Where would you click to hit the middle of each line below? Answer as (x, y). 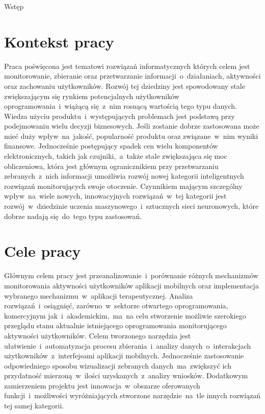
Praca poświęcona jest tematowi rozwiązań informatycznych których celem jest (127, 66)
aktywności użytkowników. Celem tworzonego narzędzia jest (98, 335)
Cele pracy (43, 251)
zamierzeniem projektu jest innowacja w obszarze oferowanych (102, 385)
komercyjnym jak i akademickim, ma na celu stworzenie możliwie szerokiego (125, 315)
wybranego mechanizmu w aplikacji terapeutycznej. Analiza (99, 295)
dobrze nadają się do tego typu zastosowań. (73, 216)
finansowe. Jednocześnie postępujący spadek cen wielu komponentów (111, 146)
